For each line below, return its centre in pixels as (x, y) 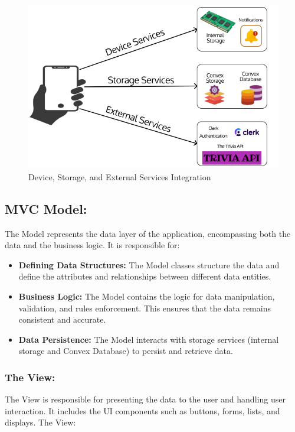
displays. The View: (40, 422)
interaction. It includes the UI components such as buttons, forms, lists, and (142, 410)
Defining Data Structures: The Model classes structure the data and (149, 264)
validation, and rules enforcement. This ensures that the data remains (145, 308)
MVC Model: (46, 208)
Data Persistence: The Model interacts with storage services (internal (149, 339)
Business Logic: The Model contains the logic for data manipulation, (147, 296)
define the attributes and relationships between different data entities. (145, 276)
